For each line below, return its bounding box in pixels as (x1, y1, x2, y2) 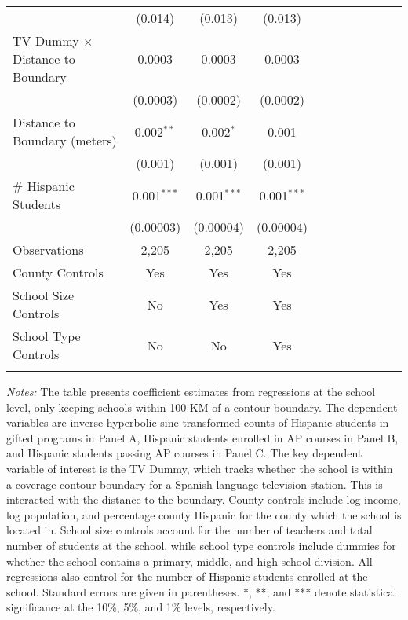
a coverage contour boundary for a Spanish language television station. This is (6, 475, 383, 492)
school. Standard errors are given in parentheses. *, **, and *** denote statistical (6, 583, 397, 600)
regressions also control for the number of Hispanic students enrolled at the (6, 568, 368, 585)
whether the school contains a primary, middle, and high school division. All (6, 552, 373, 569)
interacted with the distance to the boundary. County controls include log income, (6, 491, 401, 508)
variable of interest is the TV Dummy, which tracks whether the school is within (6, 460, 393, 476)
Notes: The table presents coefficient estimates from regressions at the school (6, 383, 376, 399)
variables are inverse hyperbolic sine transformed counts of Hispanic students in (6, 414, 389, 431)
